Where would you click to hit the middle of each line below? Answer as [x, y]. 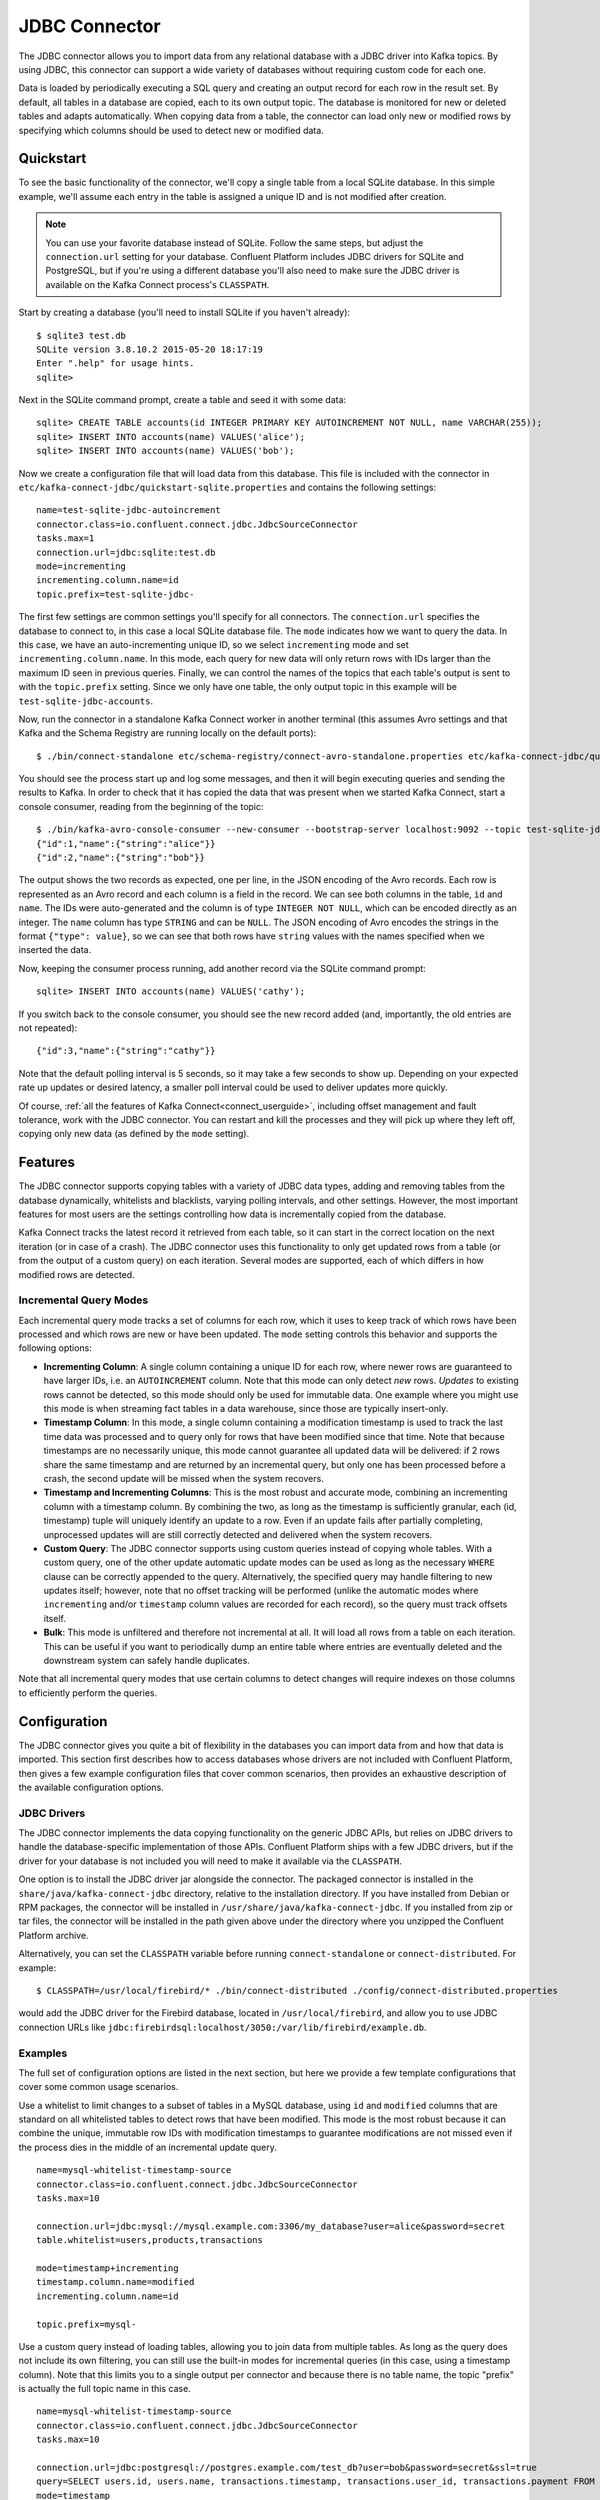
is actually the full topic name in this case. [105, 2389]
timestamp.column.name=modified [115, 2282]
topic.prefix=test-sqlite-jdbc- [115, 594]
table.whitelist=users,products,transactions [150, 2240]
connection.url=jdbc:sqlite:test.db [126, 552]
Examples [43, 2053]
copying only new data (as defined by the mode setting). [134, 1134]
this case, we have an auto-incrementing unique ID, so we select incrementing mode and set [213, 644]
